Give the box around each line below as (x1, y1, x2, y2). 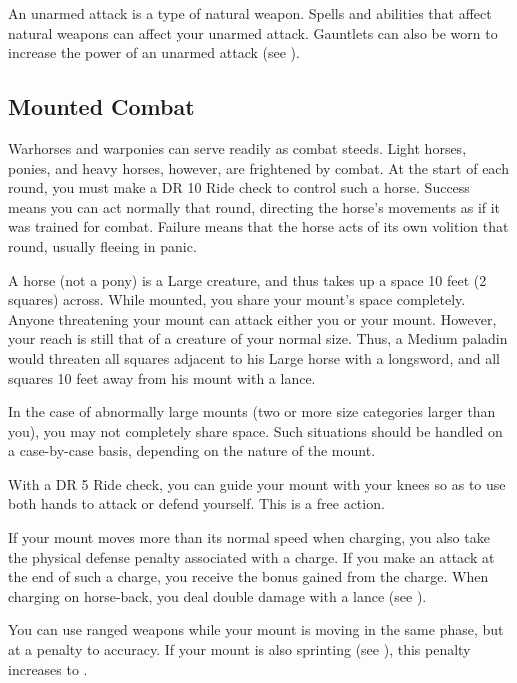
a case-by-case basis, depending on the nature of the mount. (8, 440, 376, 461)
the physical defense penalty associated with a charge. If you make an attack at (8, 546, 495, 567)
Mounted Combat (8, 91, 195, 122)
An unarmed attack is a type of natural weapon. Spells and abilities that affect (8, 3, 492, 23)
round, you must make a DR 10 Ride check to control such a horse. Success (8, 177, 470, 198)
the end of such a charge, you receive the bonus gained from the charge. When (8, 566, 489, 587)
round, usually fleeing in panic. (8, 235, 197, 256)
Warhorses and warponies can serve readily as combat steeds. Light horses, (8, 137, 467, 158)
